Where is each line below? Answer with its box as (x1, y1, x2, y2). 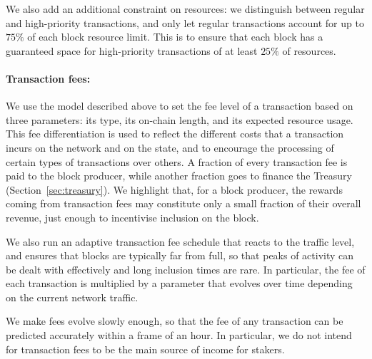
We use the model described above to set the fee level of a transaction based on (6, 98, 353, 113)
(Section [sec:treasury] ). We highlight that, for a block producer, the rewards (6, 182, 343, 197)
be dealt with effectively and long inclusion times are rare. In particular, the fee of (6, 261, 366, 276)
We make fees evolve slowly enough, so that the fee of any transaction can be (6, 313, 343, 328)
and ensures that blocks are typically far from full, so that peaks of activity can (6, 248, 354, 263)
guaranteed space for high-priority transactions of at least (6, 43, 258, 58)
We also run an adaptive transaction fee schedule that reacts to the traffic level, (6, 234, 355, 249)
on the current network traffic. (6, 289, 139, 304)
